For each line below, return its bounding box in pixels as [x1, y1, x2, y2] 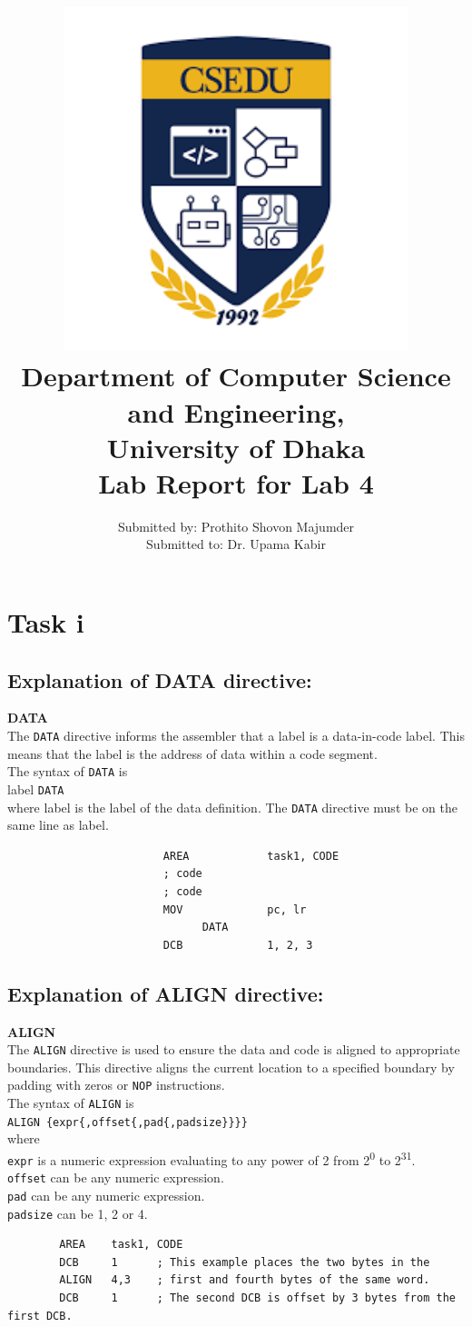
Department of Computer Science [21, 357, 451, 394]
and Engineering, [127, 393, 345, 430]
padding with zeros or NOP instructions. [7, 1075, 225, 1094]
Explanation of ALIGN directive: [7, 979, 324, 1007]
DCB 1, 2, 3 [162, 938, 313, 952]
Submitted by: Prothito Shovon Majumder [117, 516, 355, 535]
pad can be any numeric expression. [7, 1185, 205, 1204]
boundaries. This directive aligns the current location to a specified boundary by [7, 1057, 455, 1076]
